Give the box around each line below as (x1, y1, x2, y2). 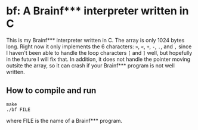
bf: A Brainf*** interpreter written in (6, 4, 189, 18)
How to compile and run (6, 85, 97, 96)
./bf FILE (6, 106, 31, 113)
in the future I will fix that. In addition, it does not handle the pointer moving (6, 55, 191, 63)
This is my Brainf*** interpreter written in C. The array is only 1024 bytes (6, 36, 185, 44)
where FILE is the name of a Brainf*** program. (6, 117, 122, 124)
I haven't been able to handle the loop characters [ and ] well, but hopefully (6, 49, 193, 56)
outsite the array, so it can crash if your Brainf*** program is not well (6, 61, 175, 69)
